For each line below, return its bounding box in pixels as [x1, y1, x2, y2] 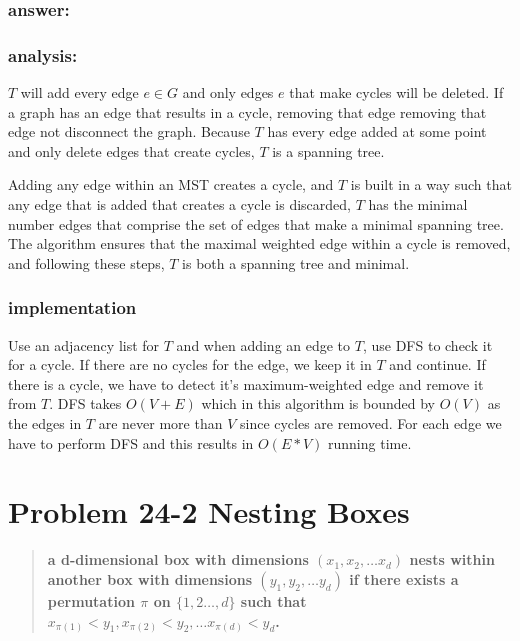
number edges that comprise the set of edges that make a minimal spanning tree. [8, 213, 504, 234]
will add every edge [20, 82, 139, 103]
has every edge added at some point [267, 121, 487, 142]
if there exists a [349, 568, 459, 589]
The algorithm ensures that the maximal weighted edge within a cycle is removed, [8, 233, 511, 254]
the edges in [8, 413, 82, 433]
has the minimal [368, 194, 468, 215]
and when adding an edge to [176, 334, 351, 355]
